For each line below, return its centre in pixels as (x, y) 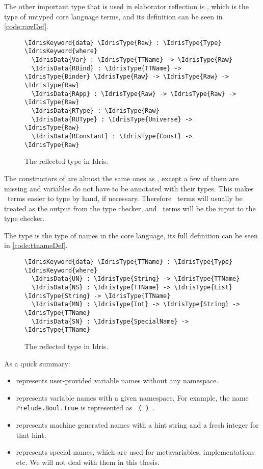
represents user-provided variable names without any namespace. (117, 380)
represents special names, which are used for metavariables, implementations (135, 452)
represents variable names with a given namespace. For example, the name (132, 397)
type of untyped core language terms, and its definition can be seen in (113, 16)
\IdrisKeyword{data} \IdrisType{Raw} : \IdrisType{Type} (123, 43)
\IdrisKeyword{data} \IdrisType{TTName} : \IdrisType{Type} (129, 262)
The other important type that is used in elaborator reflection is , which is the (127, 6)
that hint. (31, 435)
